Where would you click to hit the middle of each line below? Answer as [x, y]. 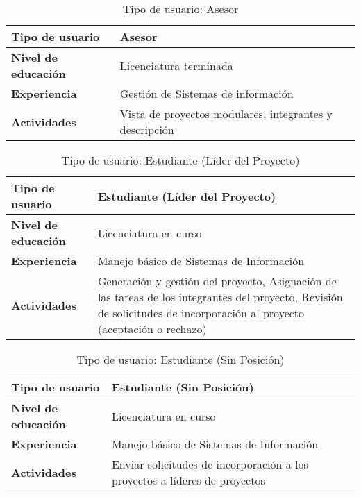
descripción [147, 129]
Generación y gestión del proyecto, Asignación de [217, 281]
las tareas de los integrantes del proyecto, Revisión [220, 297]
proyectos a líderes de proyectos [188, 480]
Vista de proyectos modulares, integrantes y [226, 113]
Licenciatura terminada [176, 65]
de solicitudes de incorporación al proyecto [201, 313]
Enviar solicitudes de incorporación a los [210, 464]
